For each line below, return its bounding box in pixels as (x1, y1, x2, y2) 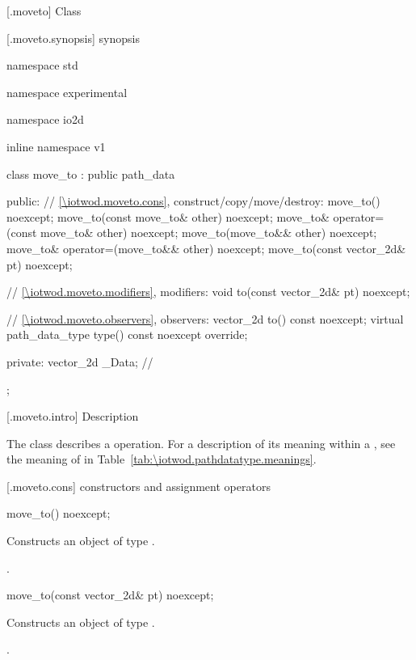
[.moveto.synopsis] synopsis (6, 29, 140, 46)
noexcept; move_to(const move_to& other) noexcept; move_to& (6, 208, 330, 225)
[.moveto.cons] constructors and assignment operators (6, 477, 271, 494)
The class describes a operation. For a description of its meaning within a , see (6, 434, 396, 451)
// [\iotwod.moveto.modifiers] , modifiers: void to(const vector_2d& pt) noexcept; (6, 283, 410, 300)
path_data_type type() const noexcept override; (6, 326, 248, 343)
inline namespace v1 (6, 137, 106, 154)
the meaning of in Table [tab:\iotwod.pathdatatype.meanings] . (6, 451, 317, 467)
